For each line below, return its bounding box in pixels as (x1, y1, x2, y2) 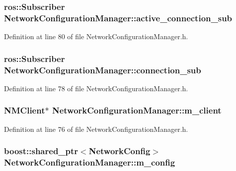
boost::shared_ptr (4, 145, 79, 157)
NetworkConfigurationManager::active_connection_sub (4, 11, 233, 24)
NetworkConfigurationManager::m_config (4, 156, 175, 169)
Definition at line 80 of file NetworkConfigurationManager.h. (4, 31, 188, 42)
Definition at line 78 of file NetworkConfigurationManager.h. (4, 83, 188, 93)
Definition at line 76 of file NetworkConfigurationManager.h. (4, 123, 188, 134)
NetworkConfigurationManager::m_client (52, 104, 222, 116)
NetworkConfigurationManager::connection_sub (4, 63, 201, 76)
